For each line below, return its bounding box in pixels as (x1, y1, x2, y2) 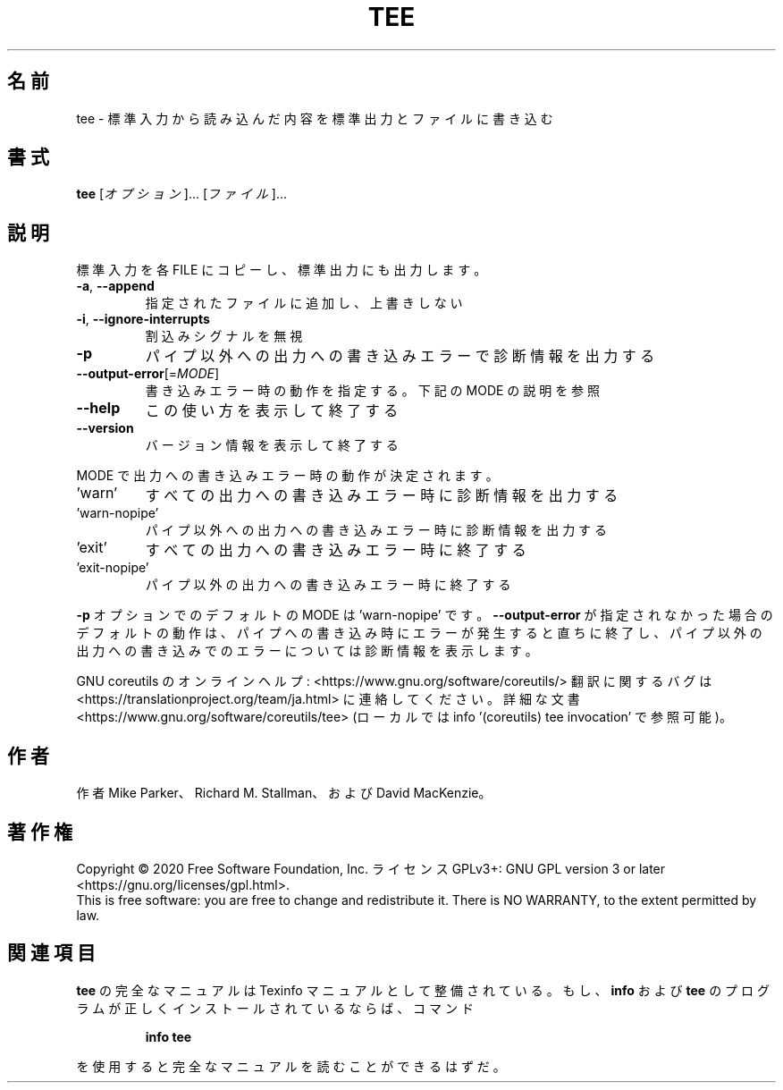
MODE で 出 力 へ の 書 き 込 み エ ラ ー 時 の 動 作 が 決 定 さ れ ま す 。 (76, 468, 499, 484)
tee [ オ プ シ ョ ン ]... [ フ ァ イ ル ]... (76, 186, 288, 202)
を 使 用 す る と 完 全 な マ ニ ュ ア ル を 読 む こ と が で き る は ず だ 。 (76, 1058, 506, 1074)
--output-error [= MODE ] (76, 366, 220, 382)
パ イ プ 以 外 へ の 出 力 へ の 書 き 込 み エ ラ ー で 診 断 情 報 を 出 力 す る (145, 347, 655, 366)
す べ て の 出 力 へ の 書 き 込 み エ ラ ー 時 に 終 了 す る (145, 541, 526, 560)
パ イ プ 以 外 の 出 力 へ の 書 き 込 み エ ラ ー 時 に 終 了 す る (145, 577, 511, 593)
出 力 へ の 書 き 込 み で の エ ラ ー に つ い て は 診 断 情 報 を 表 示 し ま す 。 (76, 643, 538, 659)
